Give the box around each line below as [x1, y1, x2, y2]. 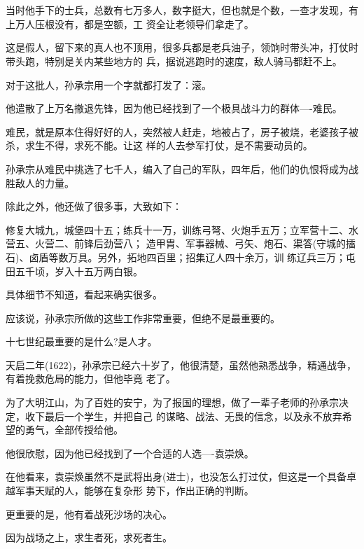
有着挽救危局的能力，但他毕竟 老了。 [6, 371, 176, 386]
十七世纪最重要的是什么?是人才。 [6, 334, 157, 349]
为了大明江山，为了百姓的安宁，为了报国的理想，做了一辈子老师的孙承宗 [6, 395, 339, 410]
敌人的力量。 [15, 175, 74, 190]
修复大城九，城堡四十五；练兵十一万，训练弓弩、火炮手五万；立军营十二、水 [6, 222, 358, 237]
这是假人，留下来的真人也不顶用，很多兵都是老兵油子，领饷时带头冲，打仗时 [6, 40, 358, 55]
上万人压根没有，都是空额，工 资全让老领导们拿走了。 [6, 16, 254, 31]
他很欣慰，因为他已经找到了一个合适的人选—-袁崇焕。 [6, 445, 254, 460]
